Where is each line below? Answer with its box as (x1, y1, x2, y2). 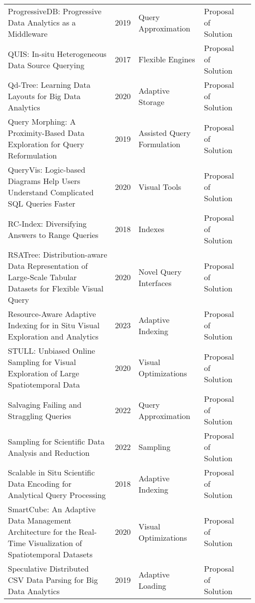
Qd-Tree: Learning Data (8, 79, 91, 90)
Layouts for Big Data (8, 90, 81, 102)
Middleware (8, 28, 48, 39)
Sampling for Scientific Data (8, 435, 105, 447)
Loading (138, 579, 166, 591)
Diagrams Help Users (8, 175, 80, 186)
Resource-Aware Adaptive (8, 308, 96, 319)
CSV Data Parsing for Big (8, 574, 98, 585)
